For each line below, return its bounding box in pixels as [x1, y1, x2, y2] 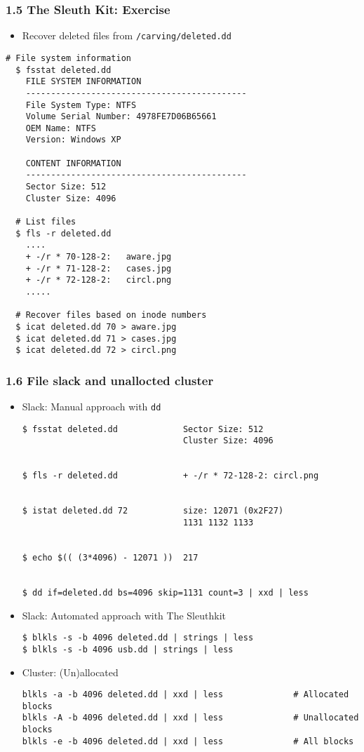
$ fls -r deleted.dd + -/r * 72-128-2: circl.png [22, 471, 319, 481]
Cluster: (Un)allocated [22, 664, 119, 679]
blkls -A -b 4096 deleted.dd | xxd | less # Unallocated [22, 713, 359, 723]
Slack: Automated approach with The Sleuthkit [22, 607, 226, 622]
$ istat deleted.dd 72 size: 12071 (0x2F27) [22, 506, 284, 516]
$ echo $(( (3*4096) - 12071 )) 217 [22, 553, 198, 563]
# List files [15, 217, 76, 227]
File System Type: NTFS [25, 100, 137, 110]
